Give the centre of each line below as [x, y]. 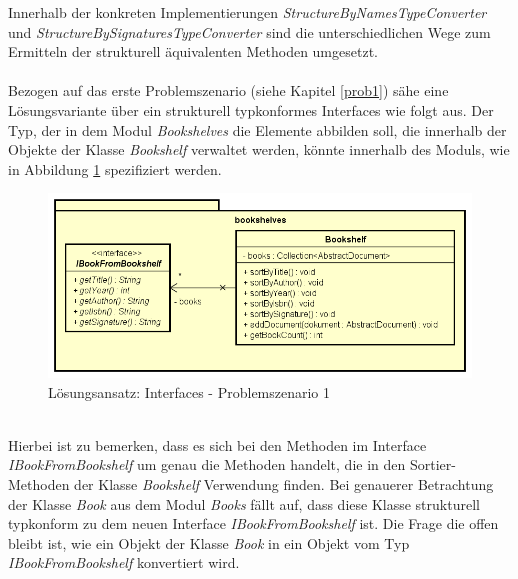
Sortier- [432, 464]
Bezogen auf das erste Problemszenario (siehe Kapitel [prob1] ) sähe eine [228, 90]
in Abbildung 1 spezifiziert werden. [115, 168]
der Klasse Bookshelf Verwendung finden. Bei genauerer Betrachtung [284, 484]
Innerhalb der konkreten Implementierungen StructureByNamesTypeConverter [247, 12]
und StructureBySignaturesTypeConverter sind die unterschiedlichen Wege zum [249, 31]
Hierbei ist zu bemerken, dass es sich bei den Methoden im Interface [217, 444]
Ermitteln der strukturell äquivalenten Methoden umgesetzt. [193, 51]
